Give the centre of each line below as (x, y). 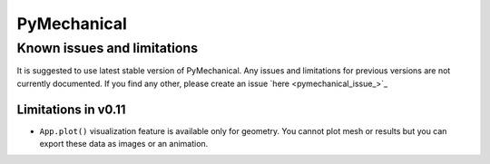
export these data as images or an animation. (124, 144)
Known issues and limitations (108, 48)
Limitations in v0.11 (71, 109)
